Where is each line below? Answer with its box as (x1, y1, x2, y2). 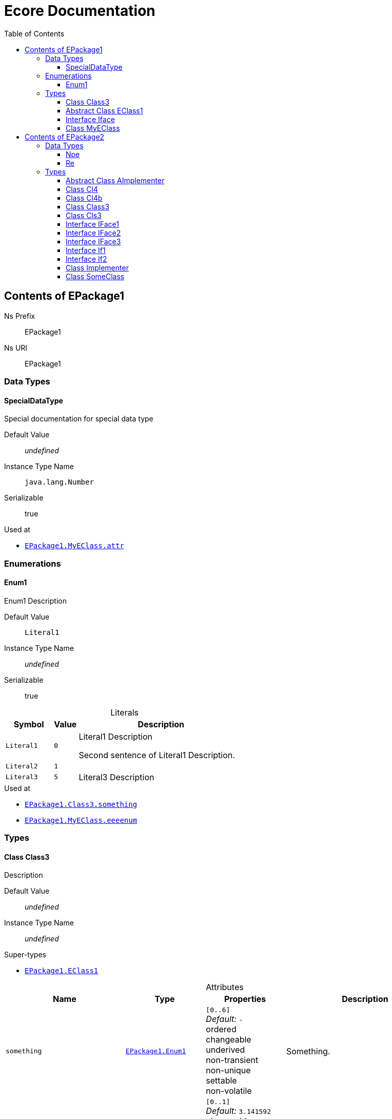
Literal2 (6, 762, 38, 770)
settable (206, 1075, 237, 1086)
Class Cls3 (66, 210, 102, 220)
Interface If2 (66, 254, 107, 263)
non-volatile (206, 1086, 252, 1096)
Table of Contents (4, 29, 65, 38)
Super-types (4, 950, 46, 959)
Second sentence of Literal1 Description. (79, 749, 235, 760)
